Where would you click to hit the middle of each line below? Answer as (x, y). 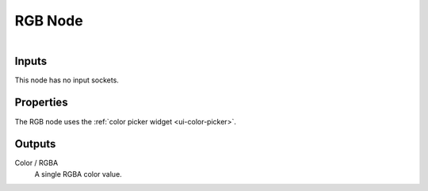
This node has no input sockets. (67, 80)
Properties (41, 103)
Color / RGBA (36, 163)
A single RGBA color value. (78, 174)
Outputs (35, 144)
